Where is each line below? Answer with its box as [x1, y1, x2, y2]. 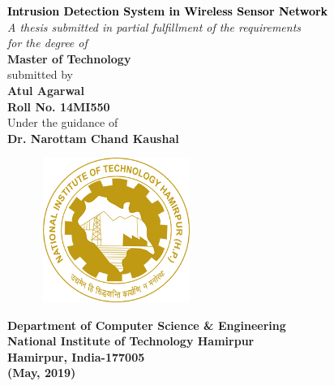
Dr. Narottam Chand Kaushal [7, 129, 179, 146]
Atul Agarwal [7, 81, 84, 98]
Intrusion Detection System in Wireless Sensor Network [7, 2, 328, 19]
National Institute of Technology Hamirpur [7, 332, 255, 349]
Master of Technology [7, 50, 131, 67]
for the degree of [7, 34, 88, 51]
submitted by [7, 66, 73, 83]
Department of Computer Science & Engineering [7, 316, 286, 333]
